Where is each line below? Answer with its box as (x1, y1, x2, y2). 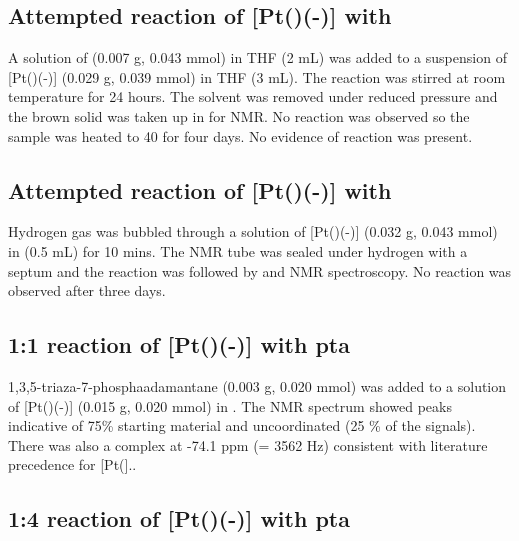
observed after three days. (8, 280, 166, 301)
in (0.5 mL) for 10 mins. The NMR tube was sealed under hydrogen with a (8, 240, 468, 261)
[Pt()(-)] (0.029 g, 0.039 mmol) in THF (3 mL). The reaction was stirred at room (8, 66, 506, 87)
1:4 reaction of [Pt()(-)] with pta (8, 503, 350, 534)
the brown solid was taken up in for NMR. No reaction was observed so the (8, 105, 470, 126)
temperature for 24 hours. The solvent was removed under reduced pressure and (8, 86, 498, 107)
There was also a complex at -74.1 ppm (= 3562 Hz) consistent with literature (8, 434, 488, 455)
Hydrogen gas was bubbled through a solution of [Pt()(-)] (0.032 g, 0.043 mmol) (8, 221, 498, 242)
